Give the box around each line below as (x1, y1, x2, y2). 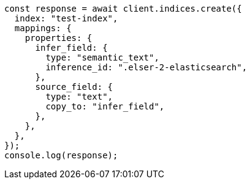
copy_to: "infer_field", (45, 101, 165, 111)
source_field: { (35, 82, 113, 92)
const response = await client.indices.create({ (4, 4, 242, 13)
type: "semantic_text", (45, 53, 159, 62)
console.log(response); (4, 150, 118, 160)
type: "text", (45, 92, 113, 101)
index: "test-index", (14, 13, 118, 23)
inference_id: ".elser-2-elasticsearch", (45, 62, 248, 72)
